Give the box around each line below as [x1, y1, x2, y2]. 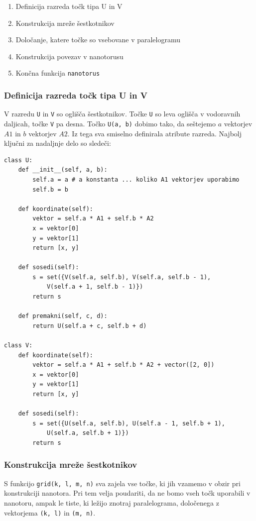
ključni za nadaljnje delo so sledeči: [4, 138, 111, 148]
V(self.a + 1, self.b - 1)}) [46, 283, 143, 291]
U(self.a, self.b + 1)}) [46, 429, 129, 437]
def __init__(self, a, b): [18, 166, 108, 174]
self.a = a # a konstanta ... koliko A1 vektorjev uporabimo [32, 176, 240, 183]
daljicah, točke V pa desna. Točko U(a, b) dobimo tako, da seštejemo [4, 118, 216, 128]
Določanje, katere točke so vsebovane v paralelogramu [15, 34, 181, 45]
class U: [4, 156, 33, 164]
